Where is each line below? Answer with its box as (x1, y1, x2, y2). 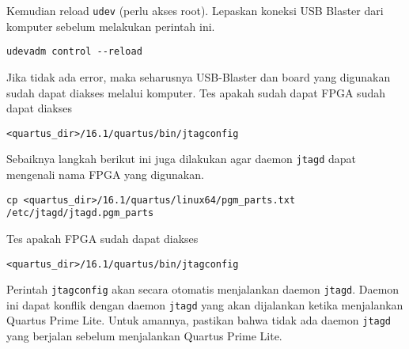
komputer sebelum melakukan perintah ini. (6, 17, 215, 34)
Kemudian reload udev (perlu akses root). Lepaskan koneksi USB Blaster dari (6, 2, 384, 18)
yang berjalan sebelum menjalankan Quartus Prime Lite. (6, 328, 282, 344)
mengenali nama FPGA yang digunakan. (6, 166, 204, 182)
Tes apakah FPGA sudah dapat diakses (6, 230, 199, 246)
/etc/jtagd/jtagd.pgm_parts (6, 207, 154, 219)
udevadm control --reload (6, 46, 142, 58)
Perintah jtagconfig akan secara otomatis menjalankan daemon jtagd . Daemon (6, 281, 400, 298)
